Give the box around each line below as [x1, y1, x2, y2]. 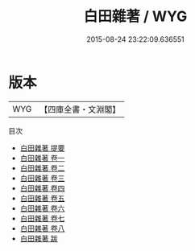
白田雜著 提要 [19, 142, 65, 153]
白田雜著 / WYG [83, 7, 188, 26]
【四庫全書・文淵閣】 [39, 104, 121, 115]
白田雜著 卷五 [19, 193, 65, 203]
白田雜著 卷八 [19, 223, 65, 233]
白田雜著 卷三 [19, 173, 65, 183]
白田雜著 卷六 [19, 203, 65, 213]
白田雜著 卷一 [19, 153, 65, 163]
